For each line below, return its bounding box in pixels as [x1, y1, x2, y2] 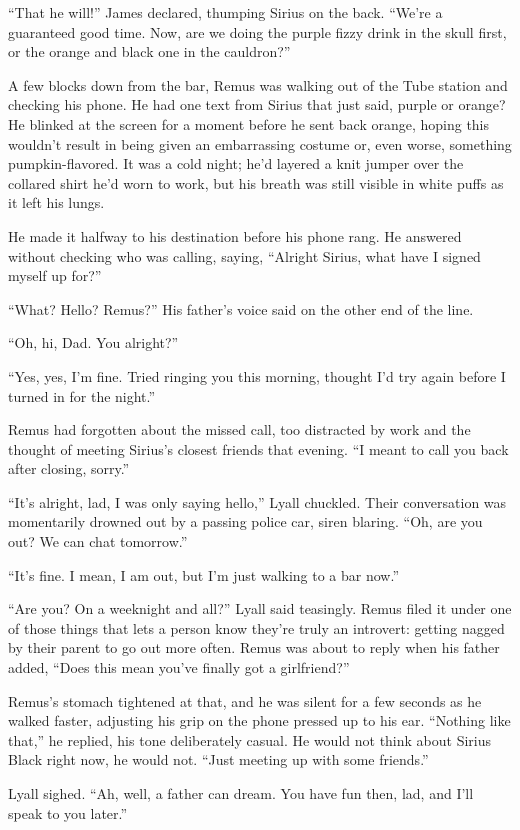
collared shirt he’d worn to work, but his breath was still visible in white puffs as [8, 172, 504, 193]
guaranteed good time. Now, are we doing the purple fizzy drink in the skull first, [8, 21, 507, 42]
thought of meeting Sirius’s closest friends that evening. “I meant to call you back [8, 438, 509, 459]
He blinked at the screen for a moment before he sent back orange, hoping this [8, 113, 490, 134]
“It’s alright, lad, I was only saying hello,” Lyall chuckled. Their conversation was [8, 491, 507, 512]
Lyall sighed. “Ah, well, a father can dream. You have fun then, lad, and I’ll [8, 783, 474, 803]
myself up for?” [8, 265, 102, 286]
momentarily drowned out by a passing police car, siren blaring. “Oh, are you [8, 511, 483, 532]
